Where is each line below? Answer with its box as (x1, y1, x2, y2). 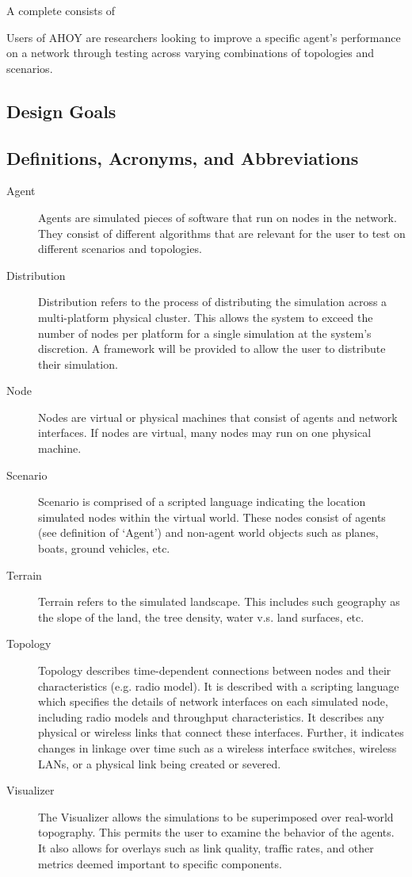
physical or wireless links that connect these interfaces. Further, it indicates (38, 724, 404, 741)
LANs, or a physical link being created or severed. (38, 755, 281, 772)
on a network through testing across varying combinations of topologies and (6, 44, 375, 61)
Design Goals (6, 98, 116, 123)
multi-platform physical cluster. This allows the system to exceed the (38, 308, 373, 325)
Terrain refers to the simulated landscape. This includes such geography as (38, 593, 400, 610)
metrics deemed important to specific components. (38, 855, 282, 871)
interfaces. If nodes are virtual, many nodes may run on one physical (38, 424, 372, 441)
